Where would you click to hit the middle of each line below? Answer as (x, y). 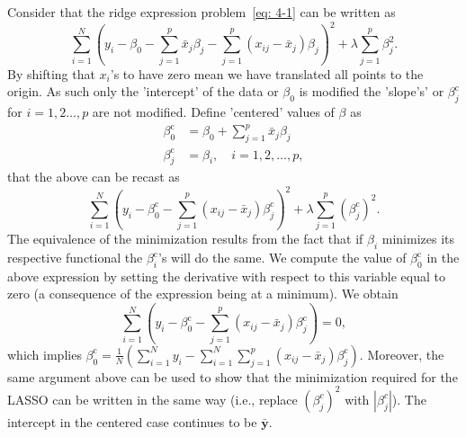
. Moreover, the (402, 354)
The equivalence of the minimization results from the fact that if (185, 239)
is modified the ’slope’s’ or (372, 91)
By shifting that (51, 73)
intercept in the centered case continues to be (132, 421)
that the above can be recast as (94, 177)
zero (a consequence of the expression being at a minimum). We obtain (203, 294)
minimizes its (418, 239)
